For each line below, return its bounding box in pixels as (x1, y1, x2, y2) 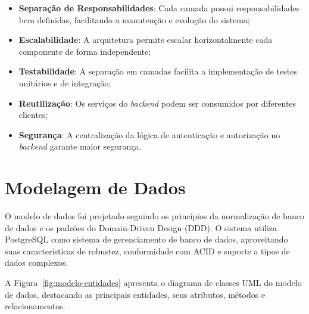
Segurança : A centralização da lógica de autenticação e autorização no (18, 128, 280, 141)
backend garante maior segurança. (18, 140, 142, 153)
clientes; (18, 108, 48, 121)
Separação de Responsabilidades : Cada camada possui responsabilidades (18, 2, 300, 14)
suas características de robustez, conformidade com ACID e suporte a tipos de (5, 244, 290, 257)
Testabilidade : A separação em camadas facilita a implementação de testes (18, 65, 297, 77)
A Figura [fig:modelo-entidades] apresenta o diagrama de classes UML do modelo (5, 276, 302, 289)
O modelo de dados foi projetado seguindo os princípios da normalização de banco (5, 210, 304, 222)
